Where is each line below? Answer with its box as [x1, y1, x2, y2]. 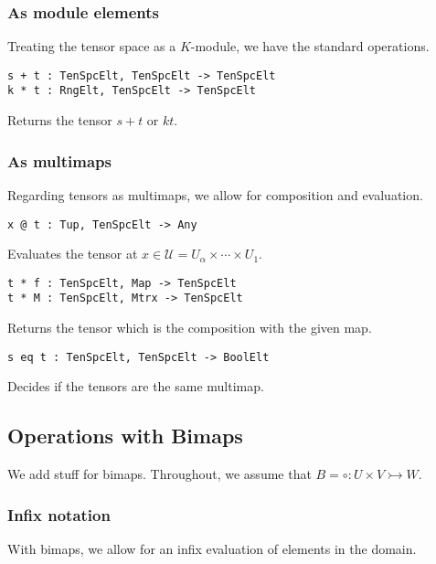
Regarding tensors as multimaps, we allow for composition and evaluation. [7, 185, 423, 204]
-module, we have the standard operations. [190, 37, 430, 56]
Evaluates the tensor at [7, 244, 138, 263]
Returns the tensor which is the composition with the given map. [7, 318, 372, 337]
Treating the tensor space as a [7, 37, 176, 56]
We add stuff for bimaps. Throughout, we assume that [7, 464, 312, 484]
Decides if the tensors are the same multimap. [7, 377, 264, 396]
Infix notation [7, 503, 111, 526]
